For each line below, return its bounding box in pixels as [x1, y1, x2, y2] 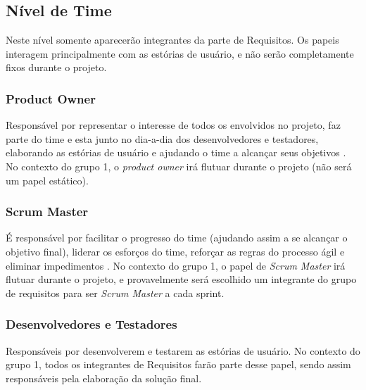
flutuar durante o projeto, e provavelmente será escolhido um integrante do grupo [6, 272, 357, 287]
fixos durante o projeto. [6, 60, 107, 75]
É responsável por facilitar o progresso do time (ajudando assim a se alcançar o [6, 230, 348, 245]
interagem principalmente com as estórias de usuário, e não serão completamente [6, 46, 354, 61]
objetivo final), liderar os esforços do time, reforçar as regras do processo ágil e [6, 244, 345, 258]
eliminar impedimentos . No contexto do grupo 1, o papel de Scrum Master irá [6, 258, 346, 272]
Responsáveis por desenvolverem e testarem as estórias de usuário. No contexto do [6, 343, 360, 358]
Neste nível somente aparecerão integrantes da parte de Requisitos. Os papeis [6, 32, 339, 47]
